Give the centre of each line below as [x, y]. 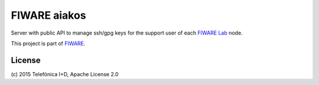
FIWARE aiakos [48, 15]
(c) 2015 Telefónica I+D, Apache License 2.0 [65, 74]
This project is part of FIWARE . [48, 43]
